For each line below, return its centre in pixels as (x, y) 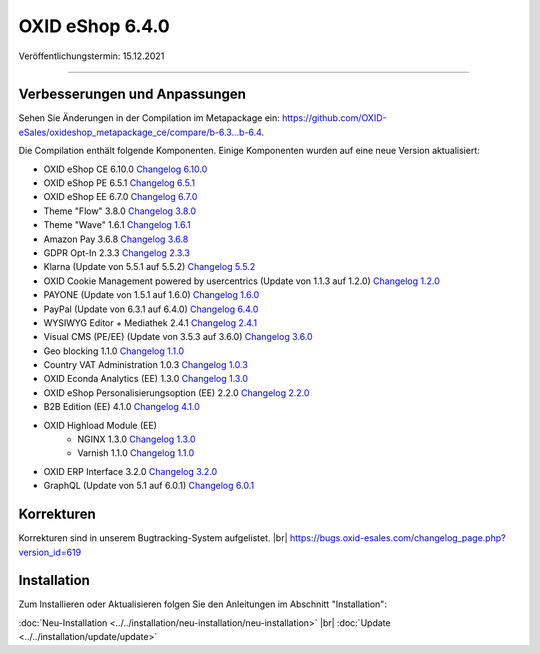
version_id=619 (50, 552)
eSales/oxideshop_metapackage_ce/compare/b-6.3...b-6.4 (140, 132)
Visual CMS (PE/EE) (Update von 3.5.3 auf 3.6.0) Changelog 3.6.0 (178, 337)
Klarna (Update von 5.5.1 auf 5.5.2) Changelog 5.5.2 (149, 267)
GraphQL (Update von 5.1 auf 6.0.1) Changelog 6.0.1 (149, 486)
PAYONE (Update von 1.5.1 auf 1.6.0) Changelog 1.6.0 (151, 295)
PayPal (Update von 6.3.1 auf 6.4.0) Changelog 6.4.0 (151, 309)
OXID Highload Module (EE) (100, 425)
